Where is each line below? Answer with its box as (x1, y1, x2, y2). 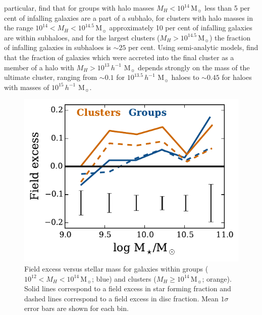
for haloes (222, 72, 252, 82)
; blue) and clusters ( (91, 273, 156, 284)
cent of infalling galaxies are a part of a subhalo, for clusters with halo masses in (4, 12, 253, 23)
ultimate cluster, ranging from (4, 72, 97, 82)
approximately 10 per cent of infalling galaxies (109, 22, 252, 33)
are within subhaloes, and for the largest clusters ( (4, 32, 160, 42)
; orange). (202, 273, 232, 284)
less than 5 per (204, 3, 250, 13)
